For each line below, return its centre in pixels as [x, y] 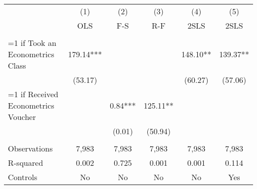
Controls [23, 177]
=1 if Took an [32, 43]
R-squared [26, 163]
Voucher [22, 117]
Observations [30, 148]
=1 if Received [33, 94]
